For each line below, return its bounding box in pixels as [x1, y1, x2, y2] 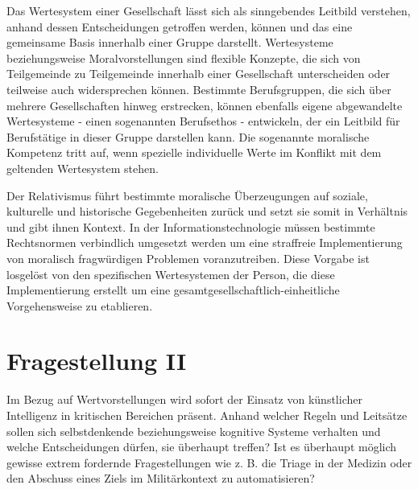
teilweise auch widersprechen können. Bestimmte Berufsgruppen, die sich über [6, 80, 391, 97]
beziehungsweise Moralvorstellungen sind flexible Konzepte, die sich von [6, 49, 361, 66]
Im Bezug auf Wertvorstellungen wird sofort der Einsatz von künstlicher [6, 391, 362, 408]
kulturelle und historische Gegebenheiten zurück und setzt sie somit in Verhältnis [6, 203, 408, 220]
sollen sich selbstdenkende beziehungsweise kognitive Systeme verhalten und [6, 422, 381, 439]
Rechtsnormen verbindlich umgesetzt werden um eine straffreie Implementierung [6, 234, 403, 251]
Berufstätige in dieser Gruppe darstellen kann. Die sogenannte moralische [6, 128, 370, 145]
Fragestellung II [6, 344, 187, 377]
